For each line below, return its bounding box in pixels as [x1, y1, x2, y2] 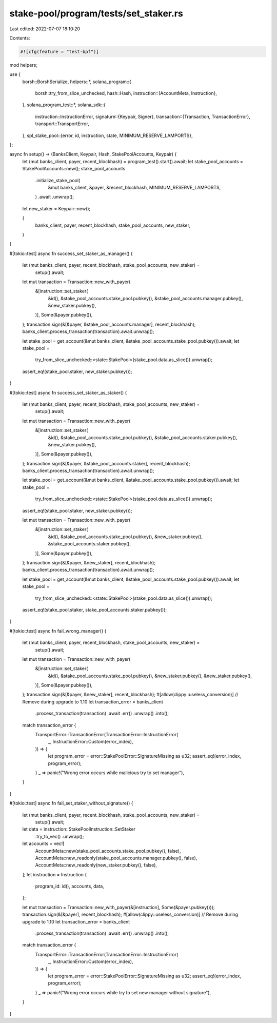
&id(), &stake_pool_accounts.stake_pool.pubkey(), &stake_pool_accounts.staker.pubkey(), [48, 434, 238, 441]
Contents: [9, 35, 30, 41]
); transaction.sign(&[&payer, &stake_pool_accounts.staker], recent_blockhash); [22, 460, 190, 466]
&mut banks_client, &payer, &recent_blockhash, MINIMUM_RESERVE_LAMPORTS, [48, 184, 221, 190]
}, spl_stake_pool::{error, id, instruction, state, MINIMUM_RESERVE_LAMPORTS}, [22, 132, 193, 139]
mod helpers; [9, 62, 38, 68]
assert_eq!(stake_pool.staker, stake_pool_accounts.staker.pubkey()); [22, 606, 167, 613]
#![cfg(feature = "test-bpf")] [20, 49, 100, 54]
